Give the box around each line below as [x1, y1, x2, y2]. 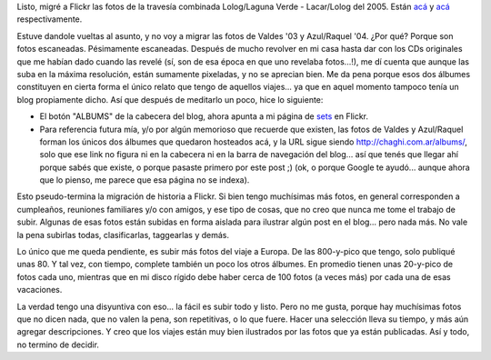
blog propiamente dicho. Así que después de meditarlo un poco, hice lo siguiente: [16, 94, 324, 105]
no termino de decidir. [16, 339, 100, 350]
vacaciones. [16, 285, 63, 295]
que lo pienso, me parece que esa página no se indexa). [39, 175, 250, 185]
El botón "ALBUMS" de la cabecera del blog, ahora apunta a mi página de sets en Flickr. [39, 111, 368, 122]
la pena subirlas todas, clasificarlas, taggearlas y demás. [16, 229, 230, 240]
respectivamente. [16, 14, 83, 25]
